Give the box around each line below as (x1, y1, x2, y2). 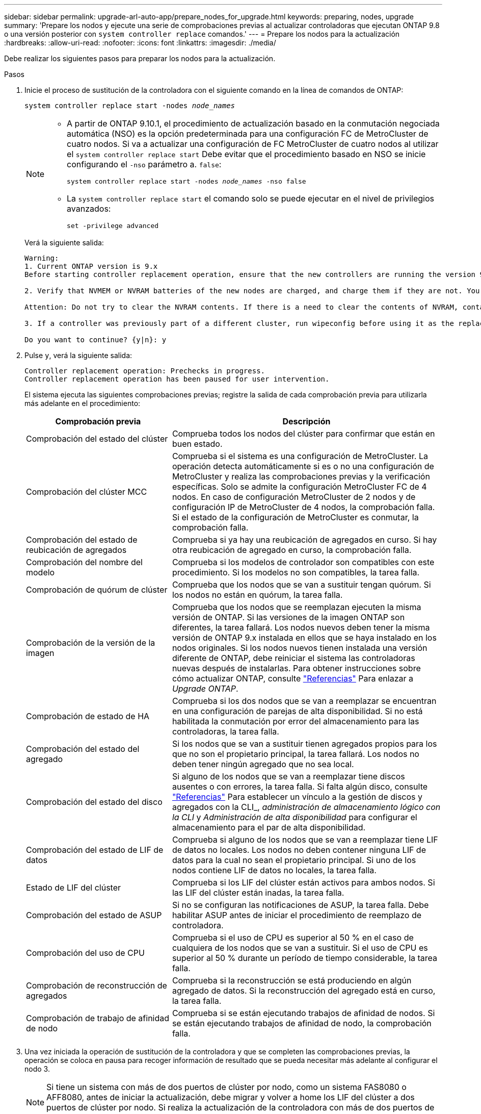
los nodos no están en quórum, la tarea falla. (172, 590, 343, 600)
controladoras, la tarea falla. (172, 726, 279, 737)
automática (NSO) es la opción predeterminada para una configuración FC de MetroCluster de (67, 129, 429, 139)
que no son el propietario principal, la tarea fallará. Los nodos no (172, 749, 419, 759)
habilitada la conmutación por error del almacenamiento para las (172, 716, 419, 726)
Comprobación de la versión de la (26, 638, 155, 648)
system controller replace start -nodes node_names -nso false (67, 178, 306, 185)
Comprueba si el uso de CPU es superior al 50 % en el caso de (172, 932, 414, 943)
